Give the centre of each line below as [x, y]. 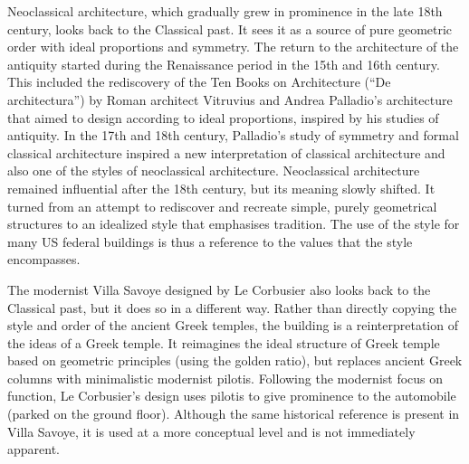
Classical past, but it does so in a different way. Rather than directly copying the [232, 307]
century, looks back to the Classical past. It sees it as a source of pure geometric [230, 28]
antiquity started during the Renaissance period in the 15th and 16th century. [224, 64]
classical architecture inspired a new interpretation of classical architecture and [226, 152]
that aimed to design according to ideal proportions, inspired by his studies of [223, 117]
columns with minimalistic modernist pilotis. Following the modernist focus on [225, 378]
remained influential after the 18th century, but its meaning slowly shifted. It [221, 188]
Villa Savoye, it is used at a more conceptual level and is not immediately [211, 431]
